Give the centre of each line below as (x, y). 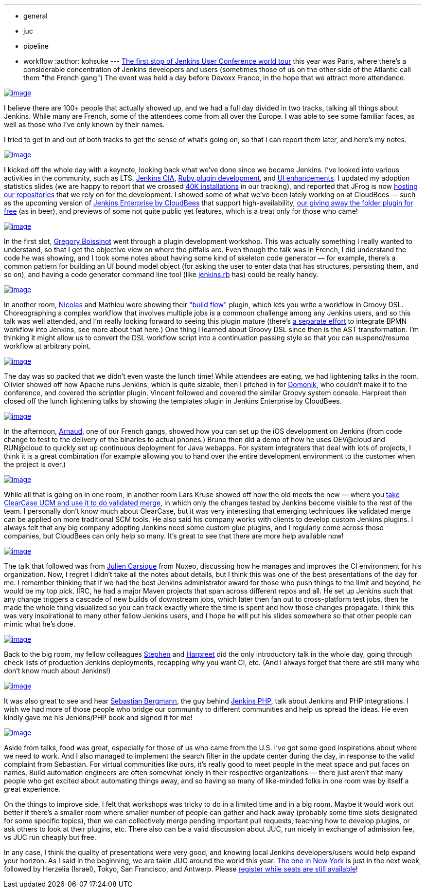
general (35, 16)
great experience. (32, 789)
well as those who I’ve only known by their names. (84, 124)
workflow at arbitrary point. (47, 346)
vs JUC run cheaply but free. (50, 837)
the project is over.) (35, 464)
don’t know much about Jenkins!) (57, 671)
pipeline (36, 46)
